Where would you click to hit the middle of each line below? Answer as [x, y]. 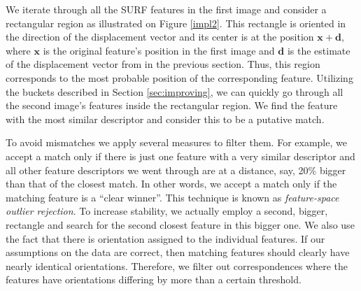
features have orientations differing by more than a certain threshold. [154, 279]
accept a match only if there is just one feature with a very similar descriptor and [180, 156]
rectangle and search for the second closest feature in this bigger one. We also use [180, 224]
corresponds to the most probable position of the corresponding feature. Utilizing [179, 77]
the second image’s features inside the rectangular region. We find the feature [172, 105]
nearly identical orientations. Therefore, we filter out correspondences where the [177, 265]
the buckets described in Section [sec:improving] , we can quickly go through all [175, 91]
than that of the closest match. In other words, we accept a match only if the [171, 184]
